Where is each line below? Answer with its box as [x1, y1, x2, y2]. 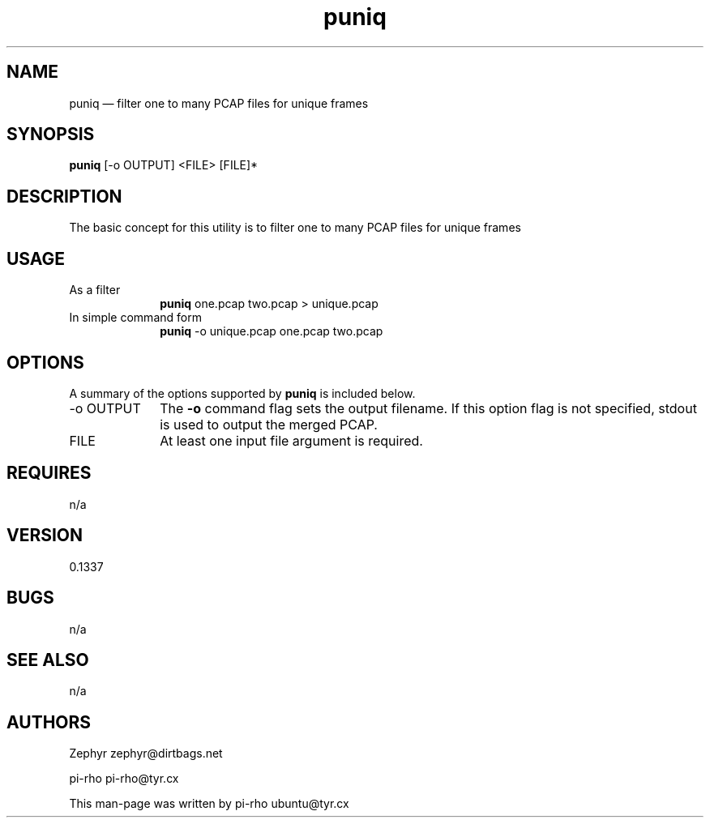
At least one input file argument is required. [160, 432, 423, 449]
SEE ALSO [6, 649, 89, 670]
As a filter [69, 283, 121, 297]
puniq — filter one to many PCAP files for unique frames [69, 96, 369, 110]
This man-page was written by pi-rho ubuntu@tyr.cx [69, 796, 349, 811]
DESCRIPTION [6, 186, 122, 207]
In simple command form [69, 310, 202, 325]
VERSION [6, 525, 83, 546]
